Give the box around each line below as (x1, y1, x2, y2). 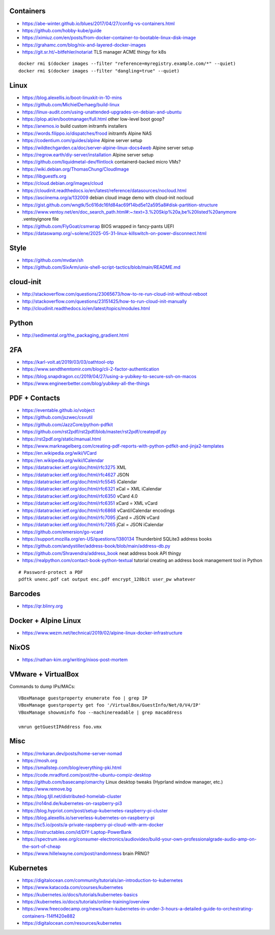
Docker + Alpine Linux (9, 616, 81, 625)
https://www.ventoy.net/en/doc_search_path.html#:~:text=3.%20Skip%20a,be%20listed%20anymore (22, 209, 237, 215)
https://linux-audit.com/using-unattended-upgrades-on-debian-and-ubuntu (22, 109, 182, 115)
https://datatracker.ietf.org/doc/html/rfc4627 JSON (22, 472, 129, 478)
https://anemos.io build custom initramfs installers (22, 123, 127, 129)
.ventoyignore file (22, 216, 59, 222)
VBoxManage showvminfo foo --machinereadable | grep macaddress (18, 709, 183, 715)
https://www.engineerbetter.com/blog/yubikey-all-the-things (22, 381, 150, 387)
